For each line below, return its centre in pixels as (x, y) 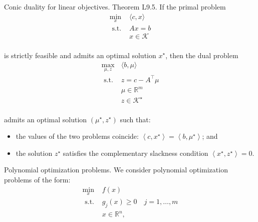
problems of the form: (37, 179)
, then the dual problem (202, 55)
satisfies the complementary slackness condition (136, 153)
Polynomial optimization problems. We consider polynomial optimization (116, 170)
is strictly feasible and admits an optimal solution (80, 55)
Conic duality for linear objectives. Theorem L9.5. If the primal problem (115, 7)
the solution (34, 153)
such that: (135, 119)
